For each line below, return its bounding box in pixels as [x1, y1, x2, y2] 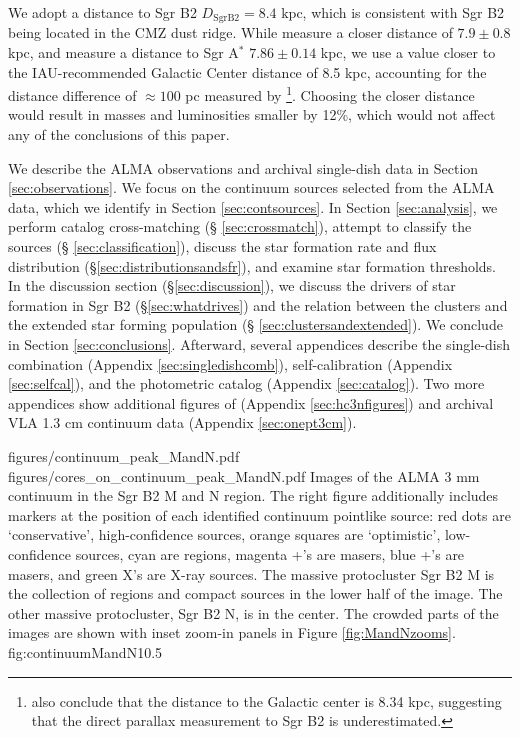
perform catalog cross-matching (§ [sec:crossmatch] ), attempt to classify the [8, 216, 472, 237]
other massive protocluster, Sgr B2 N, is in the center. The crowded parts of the [8, 602, 499, 623]
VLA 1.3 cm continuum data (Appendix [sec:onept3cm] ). [8, 412, 357, 433]
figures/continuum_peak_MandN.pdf [8, 445, 240, 466]
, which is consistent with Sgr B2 [302, 2, 505, 22]
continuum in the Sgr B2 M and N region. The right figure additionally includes [8, 485, 499, 506]
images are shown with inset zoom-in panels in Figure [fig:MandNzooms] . [8, 622, 456, 643]
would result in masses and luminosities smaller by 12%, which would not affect [8, 104, 496, 125]
